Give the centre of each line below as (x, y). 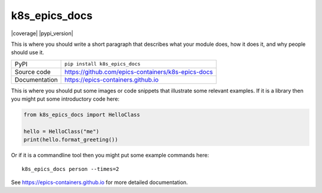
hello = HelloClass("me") (61, 131)
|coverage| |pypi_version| (42, 33)
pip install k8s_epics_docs (103, 64)
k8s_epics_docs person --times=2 (70, 169)
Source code (32, 71)
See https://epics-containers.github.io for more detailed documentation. (99, 182)
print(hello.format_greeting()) (71, 140)
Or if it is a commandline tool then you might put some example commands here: (110, 155)
